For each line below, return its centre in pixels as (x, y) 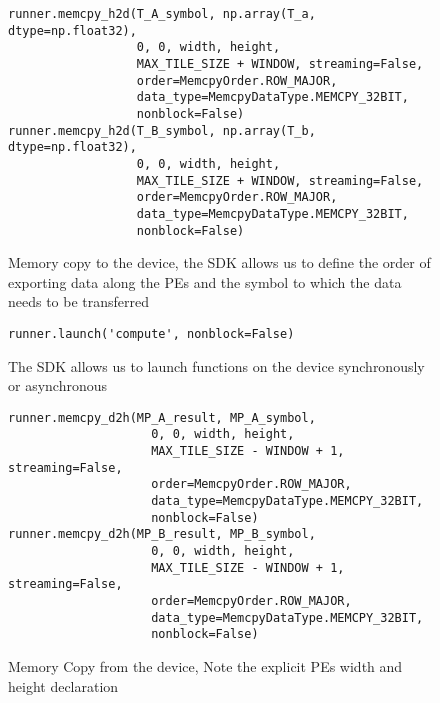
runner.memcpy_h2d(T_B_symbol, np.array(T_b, (162, 130)
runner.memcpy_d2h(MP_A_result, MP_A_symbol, (162, 417)
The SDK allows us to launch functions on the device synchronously (216, 365)
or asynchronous (58, 385)
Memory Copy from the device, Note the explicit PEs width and (205, 666)
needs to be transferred (79, 301)
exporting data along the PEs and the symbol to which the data (205, 281)
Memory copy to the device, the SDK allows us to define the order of (219, 262)
